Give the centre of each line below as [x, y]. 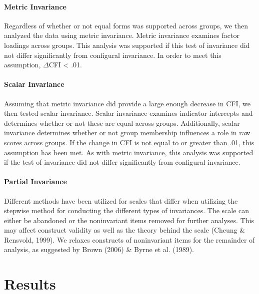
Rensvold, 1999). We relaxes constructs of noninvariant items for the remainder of [129, 239]
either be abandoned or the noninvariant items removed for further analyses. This [129, 220]
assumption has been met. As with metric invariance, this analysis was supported [129, 152]
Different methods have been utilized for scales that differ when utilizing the [121, 200]
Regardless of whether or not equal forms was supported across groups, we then [126, 25]
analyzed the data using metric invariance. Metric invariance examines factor [122, 35]
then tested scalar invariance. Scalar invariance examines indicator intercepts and [128, 113]
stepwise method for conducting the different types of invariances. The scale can [127, 210]
